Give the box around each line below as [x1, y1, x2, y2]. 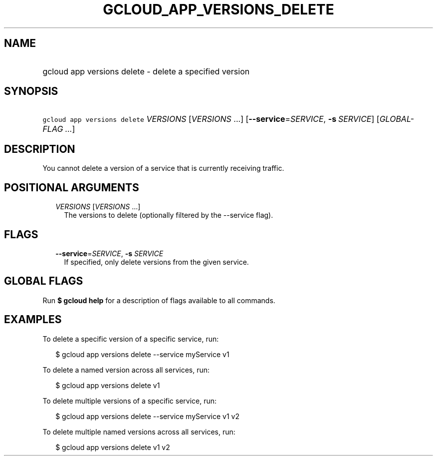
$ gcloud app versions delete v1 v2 [55, 443, 170, 452]
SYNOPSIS [4, 85, 58, 98]
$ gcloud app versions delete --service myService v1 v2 [55, 412, 239, 421]
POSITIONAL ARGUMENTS [4, 181, 139, 194]
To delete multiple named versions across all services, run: [42, 427, 235, 436]
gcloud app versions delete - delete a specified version [42, 66, 250, 76]
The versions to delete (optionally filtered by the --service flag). [64, 211, 273, 220]
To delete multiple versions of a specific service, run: [42, 396, 217, 405]
